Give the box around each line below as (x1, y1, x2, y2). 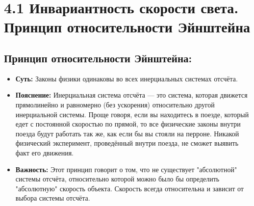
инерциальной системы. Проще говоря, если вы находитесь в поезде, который (15, 109, 249, 119)
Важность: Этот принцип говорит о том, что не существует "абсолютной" (15, 164, 237, 174)
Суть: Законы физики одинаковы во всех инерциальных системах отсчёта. (15, 73, 238, 83)
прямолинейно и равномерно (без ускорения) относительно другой (15, 99, 215, 109)
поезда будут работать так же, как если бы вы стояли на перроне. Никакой (15, 128, 239, 138)
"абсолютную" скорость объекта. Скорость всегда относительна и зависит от (15, 183, 244, 193)
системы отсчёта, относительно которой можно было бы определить (15, 174, 220, 184)
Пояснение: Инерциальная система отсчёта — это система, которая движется (15, 90, 248, 100)
